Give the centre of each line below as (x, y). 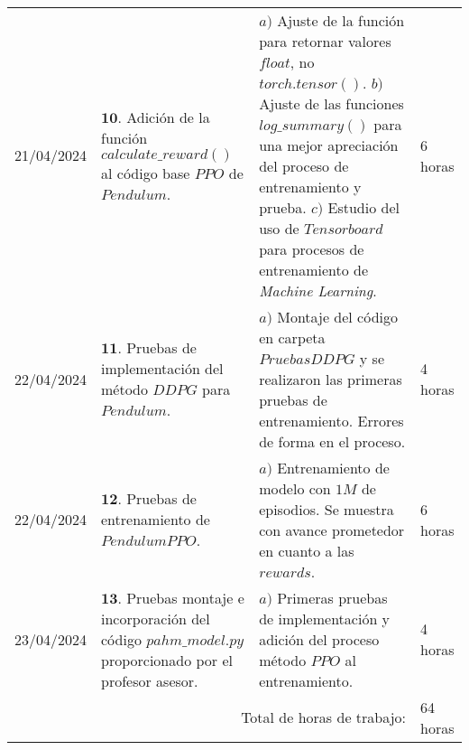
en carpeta (292, 337)
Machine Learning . (318, 290)
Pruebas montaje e (185, 597)
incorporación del (156, 618)
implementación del (162, 369)
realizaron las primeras (331, 379)
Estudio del (363, 207)
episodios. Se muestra (326, 509)
